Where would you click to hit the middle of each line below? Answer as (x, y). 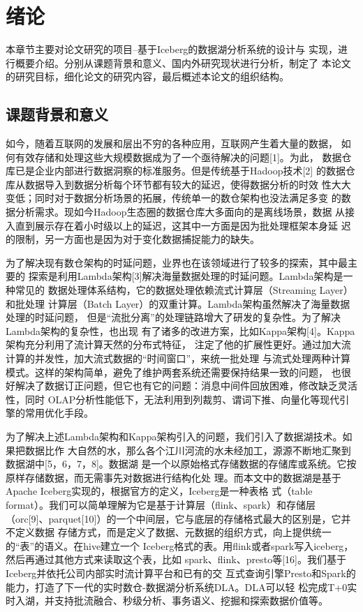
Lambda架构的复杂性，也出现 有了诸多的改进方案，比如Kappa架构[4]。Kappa (180, 330)
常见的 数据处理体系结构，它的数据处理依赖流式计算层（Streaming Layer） (184, 290)
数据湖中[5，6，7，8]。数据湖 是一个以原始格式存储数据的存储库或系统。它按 (181, 464)
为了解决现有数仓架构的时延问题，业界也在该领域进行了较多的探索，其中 (172, 262)
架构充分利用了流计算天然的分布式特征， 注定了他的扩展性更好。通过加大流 (178, 344)
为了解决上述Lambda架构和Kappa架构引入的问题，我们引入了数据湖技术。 (174, 436)
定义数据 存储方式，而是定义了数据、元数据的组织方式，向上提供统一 (173, 532)
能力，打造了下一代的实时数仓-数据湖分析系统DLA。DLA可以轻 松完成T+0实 (181, 587)
